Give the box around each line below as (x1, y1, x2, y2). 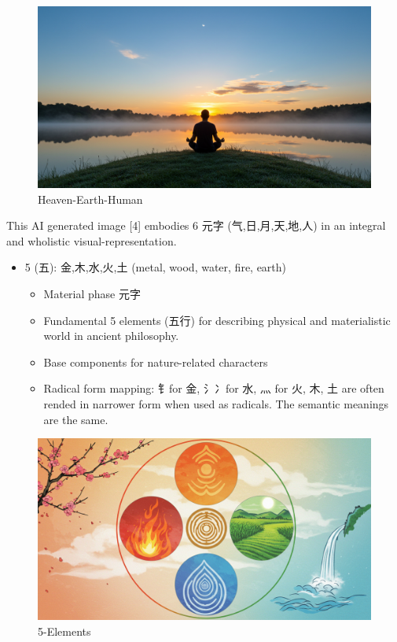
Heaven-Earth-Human (38, 190, 143, 207)
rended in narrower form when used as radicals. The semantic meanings (43, 395, 389, 411)
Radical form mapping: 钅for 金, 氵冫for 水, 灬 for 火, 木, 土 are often (43, 380, 384, 397)
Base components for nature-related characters (43, 353, 268, 370)
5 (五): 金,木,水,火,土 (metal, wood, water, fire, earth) (24, 259, 287, 275)
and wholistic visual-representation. (6, 232, 177, 249)
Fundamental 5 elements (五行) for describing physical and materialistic (43, 312, 391, 328)
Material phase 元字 (43, 286, 141, 302)
